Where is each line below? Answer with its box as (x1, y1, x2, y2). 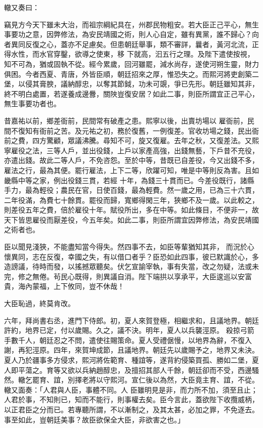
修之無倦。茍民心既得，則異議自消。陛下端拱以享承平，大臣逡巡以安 (18, 271, 245, 281)
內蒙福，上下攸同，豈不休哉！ (25, 281, 124, 291)
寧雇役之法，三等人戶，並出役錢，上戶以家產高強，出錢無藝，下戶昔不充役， (4, 145, 259, 155)
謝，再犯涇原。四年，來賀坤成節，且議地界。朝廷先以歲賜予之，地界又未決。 (4, 345, 259, 355)
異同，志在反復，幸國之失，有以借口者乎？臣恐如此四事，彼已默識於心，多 (11, 251, 259, 262)
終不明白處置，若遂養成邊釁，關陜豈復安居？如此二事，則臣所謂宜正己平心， (4, 88, 259, 99)
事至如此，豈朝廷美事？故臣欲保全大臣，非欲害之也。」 (4, 414, 185, 424)
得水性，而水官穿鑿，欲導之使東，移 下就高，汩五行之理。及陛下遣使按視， (4, 49, 254, 59)
